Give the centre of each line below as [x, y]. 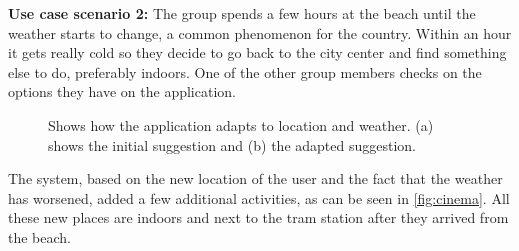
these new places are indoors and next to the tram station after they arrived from [258, 217]
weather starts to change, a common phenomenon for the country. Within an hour [260, 32]
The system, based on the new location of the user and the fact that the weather [255, 178]
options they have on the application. [122, 91]
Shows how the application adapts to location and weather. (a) [241, 124]
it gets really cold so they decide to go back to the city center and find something [257, 52]
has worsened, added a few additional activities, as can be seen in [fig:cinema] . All [259, 197]
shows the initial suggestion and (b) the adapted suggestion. [232, 144]
